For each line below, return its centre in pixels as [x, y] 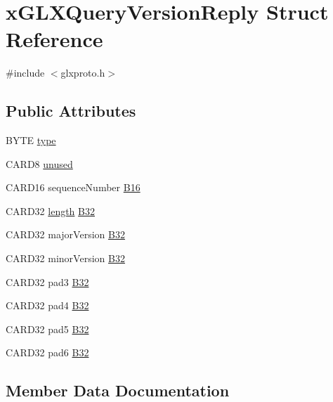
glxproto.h [83, 73]
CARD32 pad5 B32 [47, 329]
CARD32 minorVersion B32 [65, 258]
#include [25, 73]
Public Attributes [71, 111]
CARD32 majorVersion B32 [65, 234]
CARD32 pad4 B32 [47, 305]
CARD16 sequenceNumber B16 [73, 187]
